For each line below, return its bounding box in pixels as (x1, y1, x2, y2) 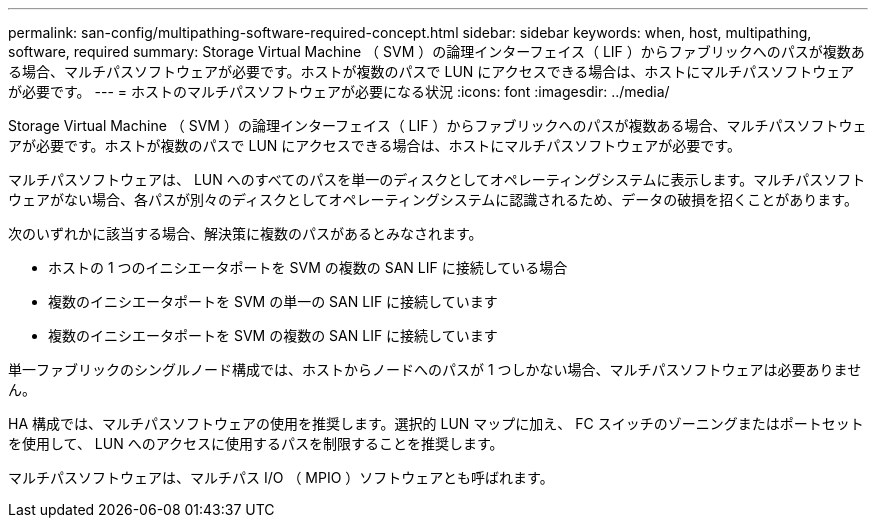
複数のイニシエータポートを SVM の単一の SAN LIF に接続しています (48, 293, 498, 310)
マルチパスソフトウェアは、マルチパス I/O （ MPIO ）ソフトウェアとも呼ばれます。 (8, 469, 554, 486)
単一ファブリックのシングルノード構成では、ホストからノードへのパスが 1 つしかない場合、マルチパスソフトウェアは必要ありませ (8, 361, 862, 378)
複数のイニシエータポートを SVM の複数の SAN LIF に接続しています (48, 327, 498, 344)
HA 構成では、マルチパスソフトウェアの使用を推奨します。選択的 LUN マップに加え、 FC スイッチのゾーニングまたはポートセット (8, 415, 864, 432)
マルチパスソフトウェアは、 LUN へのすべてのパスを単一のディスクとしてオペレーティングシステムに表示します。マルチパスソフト (8, 171, 866, 188)
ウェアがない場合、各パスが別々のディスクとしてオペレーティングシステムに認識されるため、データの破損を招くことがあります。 (8, 191, 858, 208)
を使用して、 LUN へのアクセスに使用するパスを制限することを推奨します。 (8, 435, 504, 452)
